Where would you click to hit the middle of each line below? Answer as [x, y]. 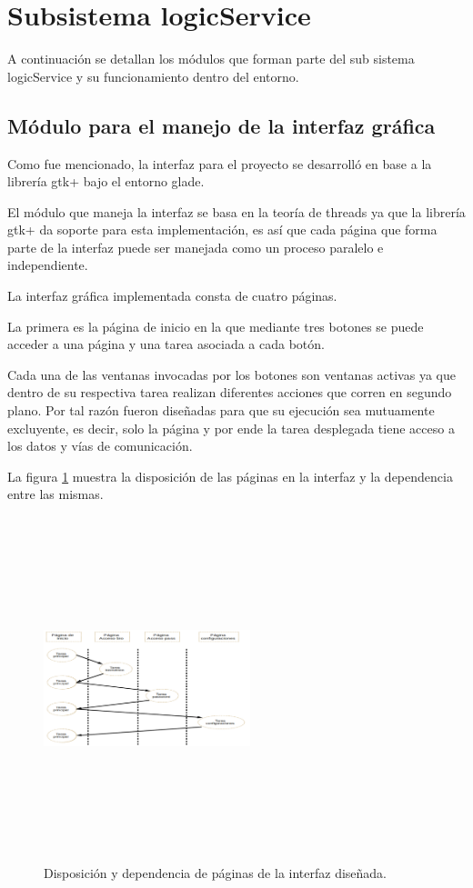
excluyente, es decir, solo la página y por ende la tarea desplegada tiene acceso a [231, 428]
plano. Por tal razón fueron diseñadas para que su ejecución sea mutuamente [221, 410]
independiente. [48, 265]
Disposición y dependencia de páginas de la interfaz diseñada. [216, 872]
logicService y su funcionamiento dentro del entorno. [153, 76]
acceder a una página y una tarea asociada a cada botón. [166, 344]
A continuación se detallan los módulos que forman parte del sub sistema [211, 59]
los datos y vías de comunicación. [100, 446]
